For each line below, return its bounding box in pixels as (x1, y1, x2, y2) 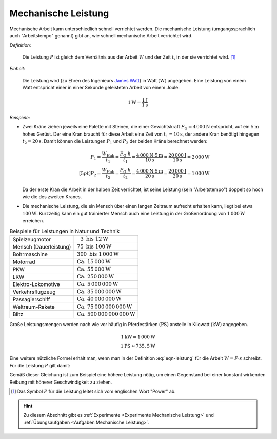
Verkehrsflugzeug (12, 288, 56, 295)
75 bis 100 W (76, 243, 112, 250)
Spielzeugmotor (12, 236, 51, 243)
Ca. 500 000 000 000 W (76, 311, 135, 318)
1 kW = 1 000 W (121, 334, 156, 340)
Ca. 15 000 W (76, 258, 111, 265)
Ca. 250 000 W (76, 273, 114, 280)
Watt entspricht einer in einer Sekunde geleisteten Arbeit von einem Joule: (22, 84, 180, 90)
